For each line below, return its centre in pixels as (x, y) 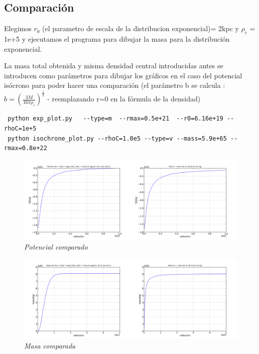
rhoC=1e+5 (20, 128)
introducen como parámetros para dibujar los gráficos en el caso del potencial (123, 75)
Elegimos (18, 28)
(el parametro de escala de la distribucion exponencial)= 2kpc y (141, 28)
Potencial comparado (56, 247)
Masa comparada (50, 346)
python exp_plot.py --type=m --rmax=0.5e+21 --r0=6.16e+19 (115, 119)
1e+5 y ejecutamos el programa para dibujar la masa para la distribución (117, 39)
